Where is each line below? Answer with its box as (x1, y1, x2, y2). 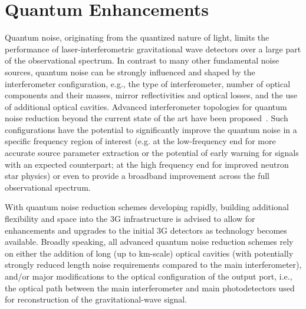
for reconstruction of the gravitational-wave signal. (5, 293, 187, 305)
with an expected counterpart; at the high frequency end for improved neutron (5, 158, 289, 170)
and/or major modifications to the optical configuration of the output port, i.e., (5, 270, 292, 282)
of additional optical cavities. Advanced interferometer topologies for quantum (5, 100, 287, 112)
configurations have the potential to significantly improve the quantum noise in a (5, 123, 297, 135)
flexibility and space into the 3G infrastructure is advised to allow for (5, 212, 255, 225)
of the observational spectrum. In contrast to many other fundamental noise (5, 54, 279, 67)
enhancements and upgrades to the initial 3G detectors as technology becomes (5, 224, 287, 236)
